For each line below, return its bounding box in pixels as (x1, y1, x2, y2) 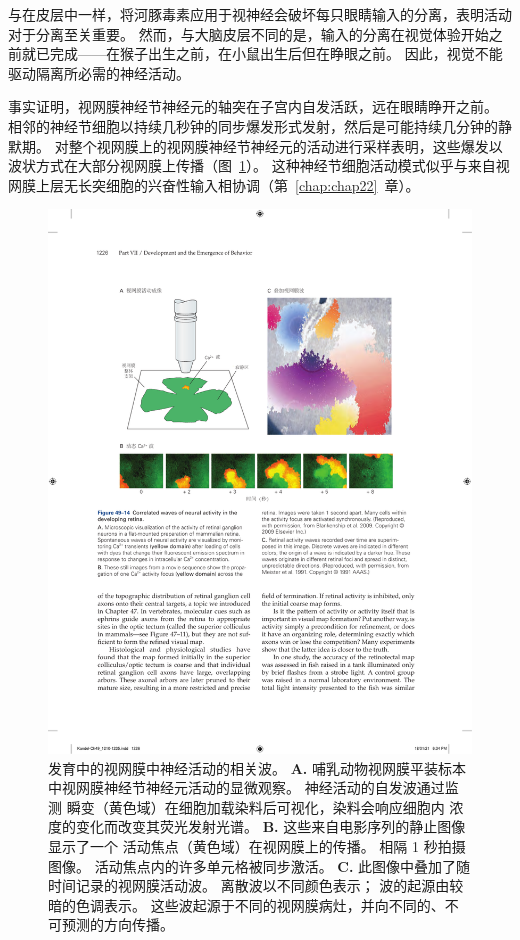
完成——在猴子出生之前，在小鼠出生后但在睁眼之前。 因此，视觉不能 (49, 43, 503, 64)
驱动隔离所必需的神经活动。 (8, 62, 190, 83)
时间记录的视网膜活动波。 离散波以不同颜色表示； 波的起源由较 (48, 875, 464, 896)
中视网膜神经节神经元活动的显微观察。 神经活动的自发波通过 (48, 777, 445, 798)
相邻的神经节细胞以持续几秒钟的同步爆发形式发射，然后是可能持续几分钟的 (8, 115, 498, 136)
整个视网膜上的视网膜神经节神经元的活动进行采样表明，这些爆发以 (68, 135, 503, 156)
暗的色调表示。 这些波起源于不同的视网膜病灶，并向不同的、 (48, 894, 445, 915)
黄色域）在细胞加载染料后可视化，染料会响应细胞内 (108, 796, 445, 817)
